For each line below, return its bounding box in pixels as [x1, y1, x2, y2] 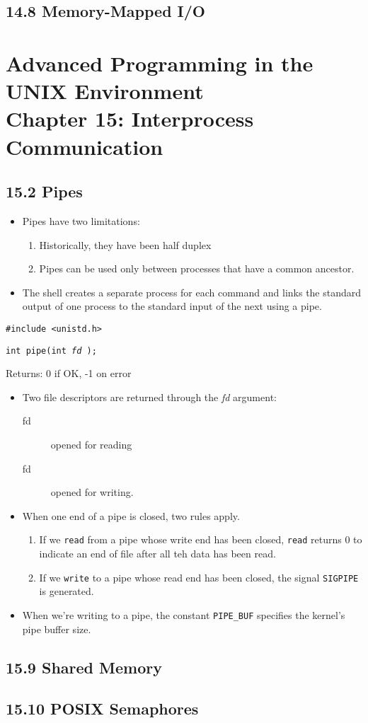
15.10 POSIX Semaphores [6, 698, 199, 719]
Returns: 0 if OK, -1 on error [6, 366, 132, 381]
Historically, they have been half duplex [39, 237, 212, 252]
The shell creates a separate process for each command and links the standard [22, 284, 362, 299]
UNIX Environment [6, 76, 204, 105]
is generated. [39, 584, 94, 598]
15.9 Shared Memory [6, 656, 162, 678]
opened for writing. [50, 485, 134, 499]
